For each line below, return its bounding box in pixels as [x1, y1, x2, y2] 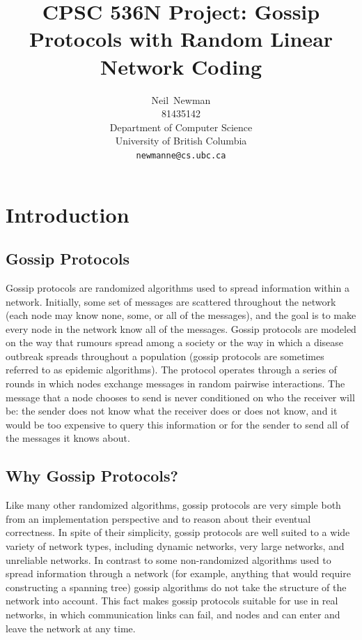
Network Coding [100, 52, 262, 80]
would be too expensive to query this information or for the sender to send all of [6, 417, 349, 431]
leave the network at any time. [6, 620, 136, 635]
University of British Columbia [115, 133, 247, 148]
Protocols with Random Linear [29, 24, 333, 53]
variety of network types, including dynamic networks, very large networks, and [6, 539, 345, 553]
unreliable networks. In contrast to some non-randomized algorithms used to [6, 552, 331, 567]
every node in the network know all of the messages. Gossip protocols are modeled [6, 321, 356, 336]
